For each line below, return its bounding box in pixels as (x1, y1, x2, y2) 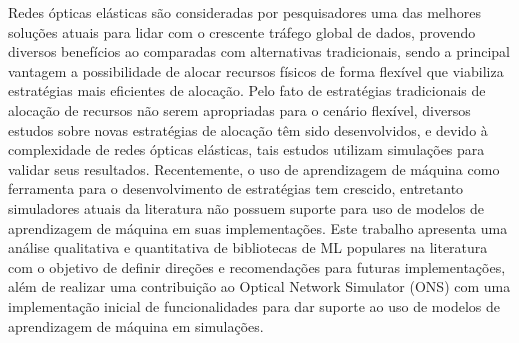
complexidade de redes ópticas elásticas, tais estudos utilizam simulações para (8, 139, 485, 160)
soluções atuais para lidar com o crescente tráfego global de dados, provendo (8, 21, 476, 42)
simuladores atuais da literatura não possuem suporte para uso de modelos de (8, 197, 485, 218)
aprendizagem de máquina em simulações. (8, 315, 264, 336)
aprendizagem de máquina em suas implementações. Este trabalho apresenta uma (8, 217, 508, 238)
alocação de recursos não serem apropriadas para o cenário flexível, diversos (8, 99, 471, 120)
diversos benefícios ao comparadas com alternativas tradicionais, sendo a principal (8, 41, 511, 62)
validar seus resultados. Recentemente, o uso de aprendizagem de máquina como (8, 158, 500, 179)
